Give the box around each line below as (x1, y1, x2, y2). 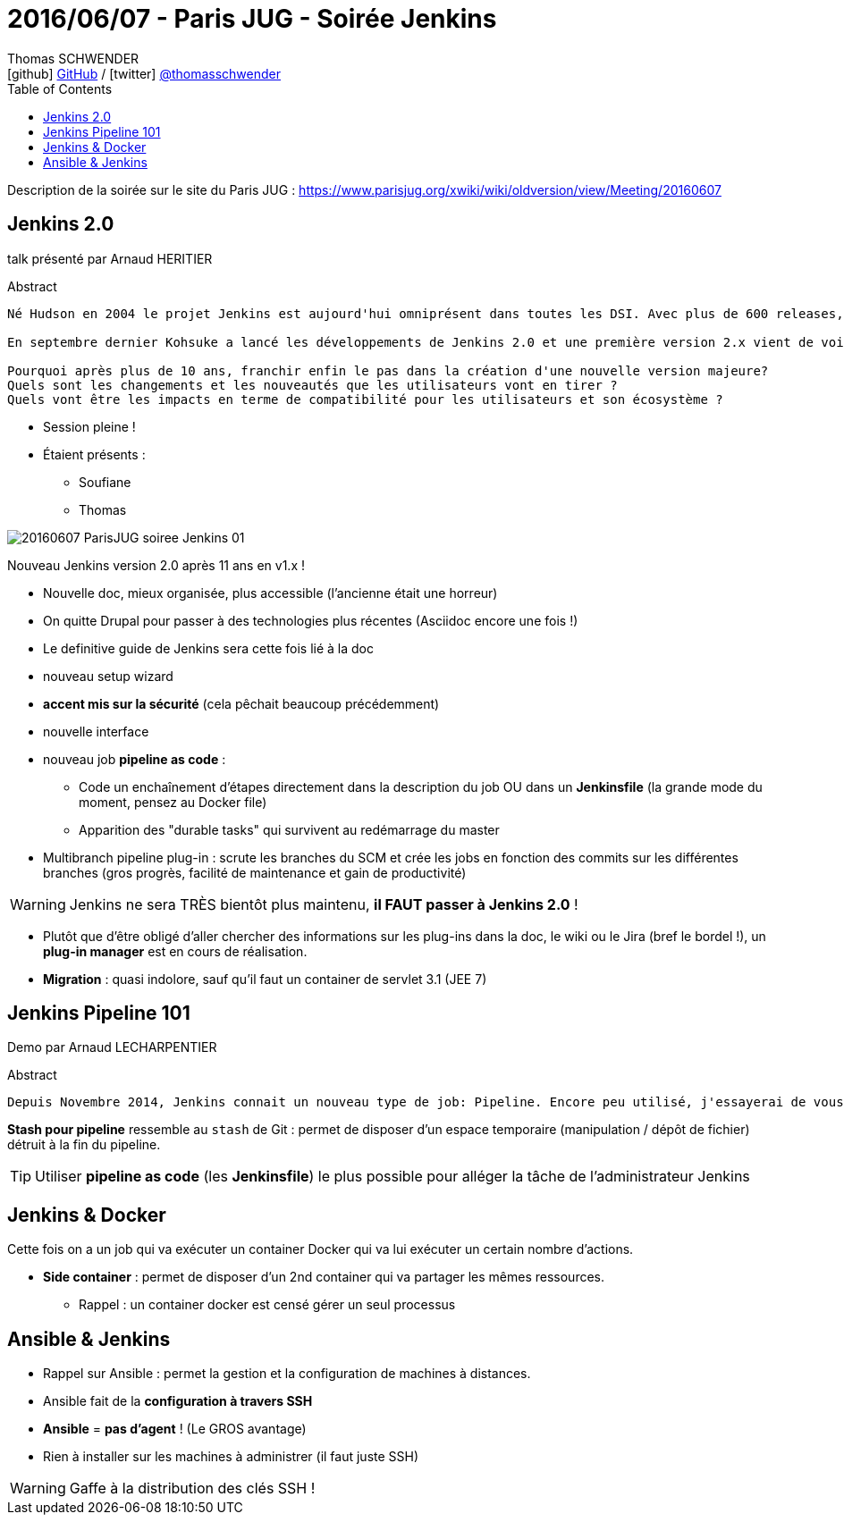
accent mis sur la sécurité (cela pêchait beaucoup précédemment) (43, 695, 440, 711)
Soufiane (79, 474, 131, 490)
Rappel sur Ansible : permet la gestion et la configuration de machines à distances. (43, 1366, 531, 1382)
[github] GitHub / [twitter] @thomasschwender (7, 65, 281, 81)
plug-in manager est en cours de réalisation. (43, 943, 308, 959)
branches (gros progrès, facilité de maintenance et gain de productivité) (43, 864, 467, 880)
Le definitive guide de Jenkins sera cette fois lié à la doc (43, 640, 374, 656)
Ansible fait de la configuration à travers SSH (43, 1393, 313, 1409)
